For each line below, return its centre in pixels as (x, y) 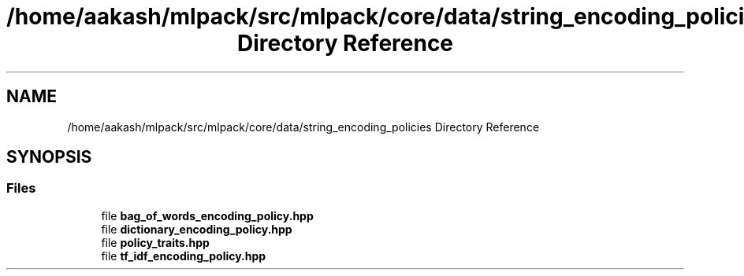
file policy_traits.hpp (155, 242)
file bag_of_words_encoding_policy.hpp (207, 215)
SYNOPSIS (49, 157)
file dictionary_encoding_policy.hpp (197, 229)
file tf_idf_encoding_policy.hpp (184, 256)
